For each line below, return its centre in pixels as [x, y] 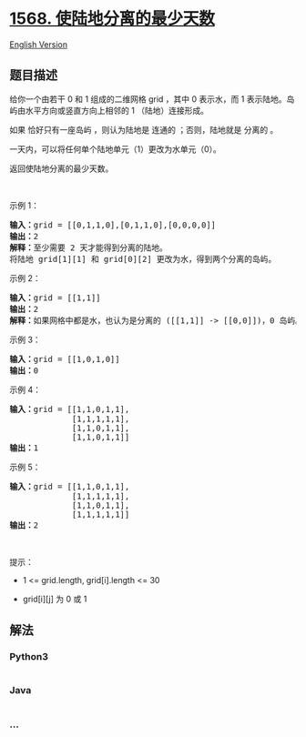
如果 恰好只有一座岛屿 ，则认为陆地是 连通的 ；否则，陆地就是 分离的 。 [144, 129]
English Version [39, 44]
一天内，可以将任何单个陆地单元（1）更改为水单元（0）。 [115, 149]
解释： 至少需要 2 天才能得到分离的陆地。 [89, 247]
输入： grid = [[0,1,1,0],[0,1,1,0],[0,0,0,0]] [113, 225]
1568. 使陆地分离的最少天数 [112, 19]
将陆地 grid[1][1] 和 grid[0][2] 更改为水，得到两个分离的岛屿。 [143, 259]
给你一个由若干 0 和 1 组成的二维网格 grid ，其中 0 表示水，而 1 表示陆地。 [148, 99]
